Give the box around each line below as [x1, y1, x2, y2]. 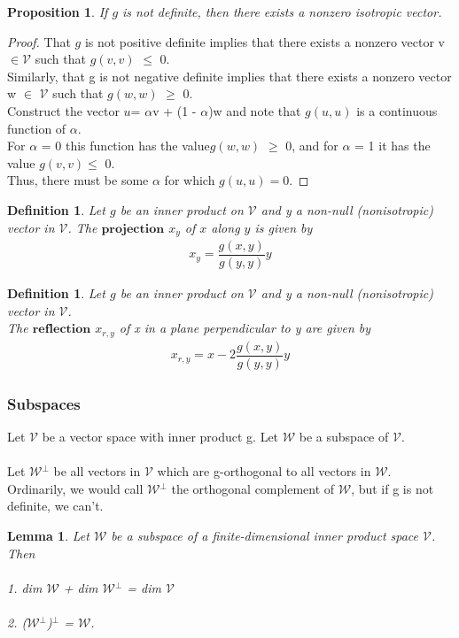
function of [7, 119, 66, 137]
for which [164, 171, 215, 189]
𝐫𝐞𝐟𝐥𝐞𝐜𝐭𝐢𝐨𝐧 [32, 323, 91, 336]
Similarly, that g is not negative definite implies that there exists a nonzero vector [7, 66, 452, 85]
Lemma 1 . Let [7, 527, 89, 544]
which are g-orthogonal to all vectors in [157, 462, 371, 480]
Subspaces [7, 392, 81, 414]
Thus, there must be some [7, 171, 149, 189]
